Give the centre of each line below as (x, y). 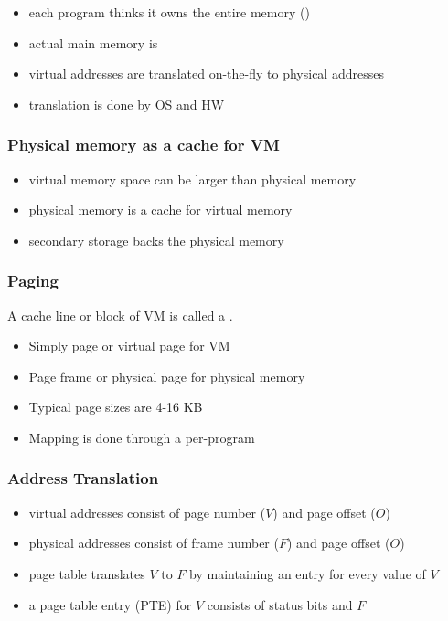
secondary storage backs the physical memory (156, 240)
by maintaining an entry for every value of (308, 573)
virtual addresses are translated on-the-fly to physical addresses (206, 74)
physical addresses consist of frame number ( (154, 543)
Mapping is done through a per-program (142, 437)
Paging (33, 281)
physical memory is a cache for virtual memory (160, 210)
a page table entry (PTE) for (110, 604)
